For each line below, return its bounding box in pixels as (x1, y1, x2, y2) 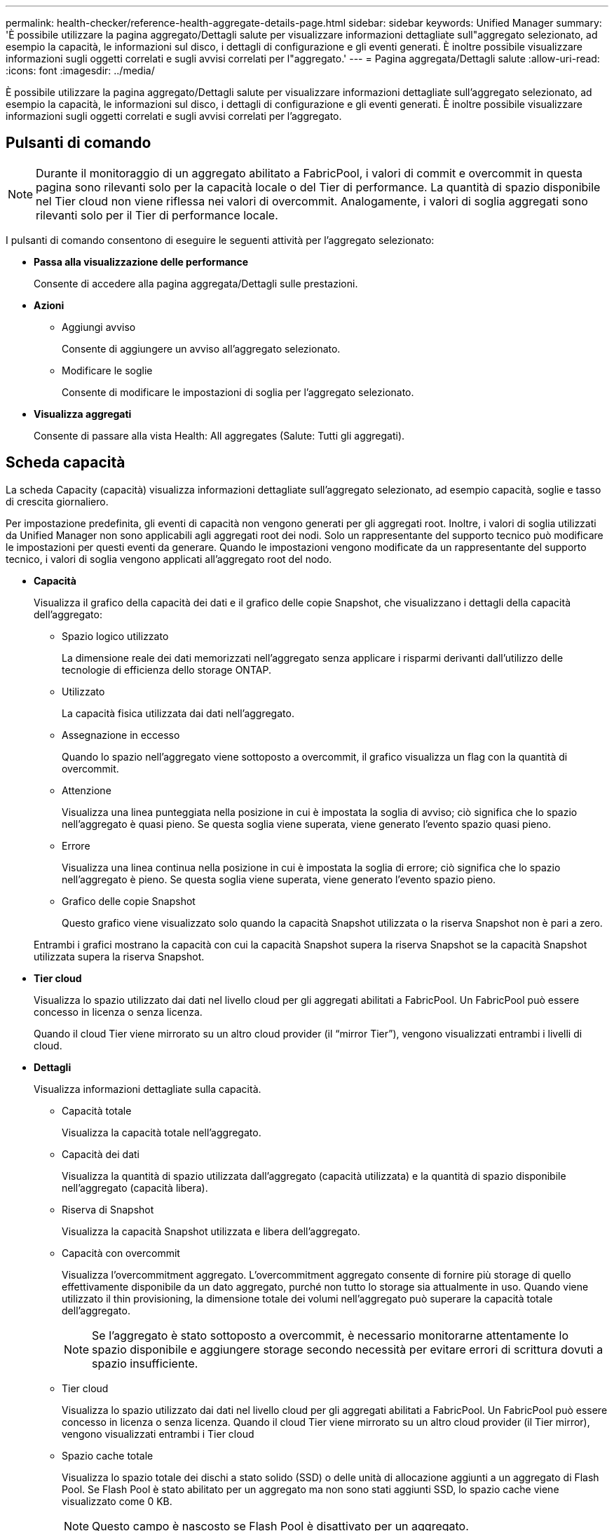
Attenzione (62, 784, 111, 796)
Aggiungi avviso (62, 320, 136, 333)
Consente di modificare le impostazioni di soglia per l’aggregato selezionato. (62, 386, 414, 398)
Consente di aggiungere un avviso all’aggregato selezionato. (62, 342, 341, 355)
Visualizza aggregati (34, 407, 132, 420)
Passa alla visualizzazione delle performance (34, 255, 249, 268)
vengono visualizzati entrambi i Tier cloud (62, 1427, 254, 1440)
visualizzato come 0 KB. (62, 1495, 172, 1507)
